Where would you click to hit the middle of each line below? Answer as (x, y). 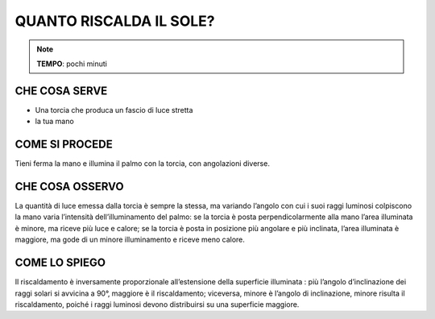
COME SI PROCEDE (64, 145)
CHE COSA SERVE (61, 91)
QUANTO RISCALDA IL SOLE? (115, 21)
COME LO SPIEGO (60, 263)
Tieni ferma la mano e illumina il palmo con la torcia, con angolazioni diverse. (142, 164)
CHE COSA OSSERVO (69, 186)
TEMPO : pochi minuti (72, 64)
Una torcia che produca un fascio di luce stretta (114, 110)
